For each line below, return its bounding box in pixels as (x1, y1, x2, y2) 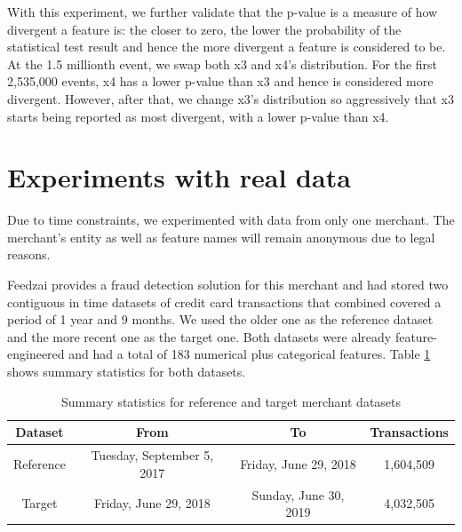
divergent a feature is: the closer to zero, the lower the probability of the (7, 20, 402, 38)
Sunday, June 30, (251, 485, 345, 504)
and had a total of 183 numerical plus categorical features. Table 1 (68, 345, 431, 363)
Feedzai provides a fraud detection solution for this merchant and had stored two (7, 275, 449, 294)
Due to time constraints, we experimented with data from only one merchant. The (7, 210, 455, 229)
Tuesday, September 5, (91, 446, 214, 465)
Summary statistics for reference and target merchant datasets (60, 392, 402, 410)
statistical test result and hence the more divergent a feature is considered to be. (7, 37, 446, 56)
